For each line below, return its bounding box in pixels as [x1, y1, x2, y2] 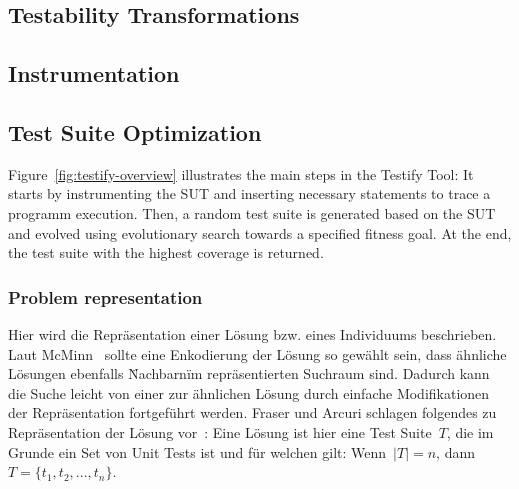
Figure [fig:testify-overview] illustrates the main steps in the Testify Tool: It [8, 163, 474, 184]
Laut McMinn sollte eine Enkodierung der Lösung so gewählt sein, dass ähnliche [8, 343, 507, 364]
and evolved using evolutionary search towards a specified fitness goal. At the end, [8, 222, 512, 243]
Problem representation [8, 284, 203, 309]
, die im [446, 421, 494, 442]
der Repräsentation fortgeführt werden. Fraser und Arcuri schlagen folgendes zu [8, 402, 497, 423]
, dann [436, 441, 475, 462]
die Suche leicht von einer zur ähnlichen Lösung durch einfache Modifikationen [8, 382, 490, 403]
